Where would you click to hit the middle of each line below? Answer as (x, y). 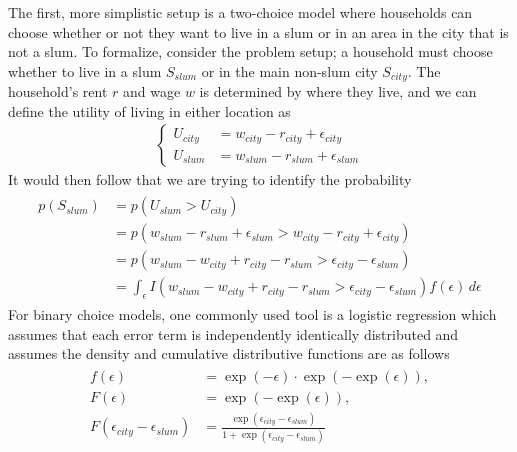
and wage (152, 91)
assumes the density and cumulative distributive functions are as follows (229, 353)
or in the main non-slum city (289, 70)
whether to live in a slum (85, 70)
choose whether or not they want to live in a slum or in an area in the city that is (258, 31)
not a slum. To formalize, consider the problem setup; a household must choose (250, 51)
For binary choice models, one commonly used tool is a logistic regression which (252, 314)
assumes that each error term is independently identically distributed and (233, 333)
